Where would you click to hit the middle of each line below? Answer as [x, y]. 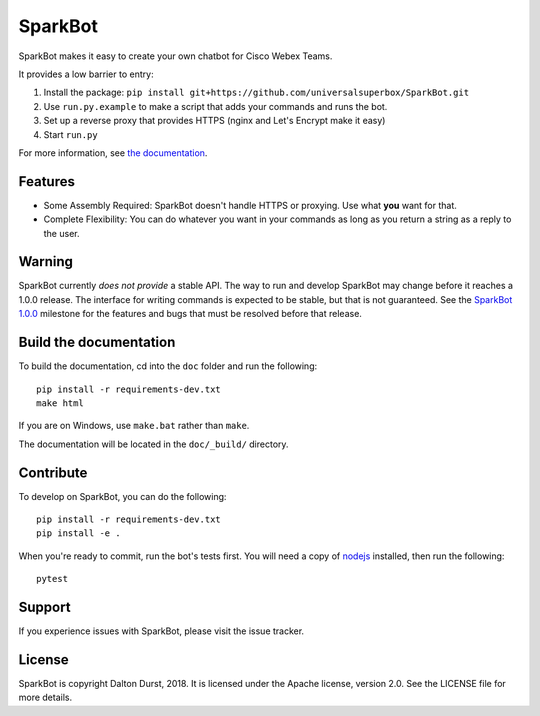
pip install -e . [78, 533]
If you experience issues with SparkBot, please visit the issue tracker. [161, 631]
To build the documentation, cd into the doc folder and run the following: [168, 366]
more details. [45, 697]
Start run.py [71, 134]
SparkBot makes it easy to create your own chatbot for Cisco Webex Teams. [175, 56]
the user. [61, 233]
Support [44, 607]
